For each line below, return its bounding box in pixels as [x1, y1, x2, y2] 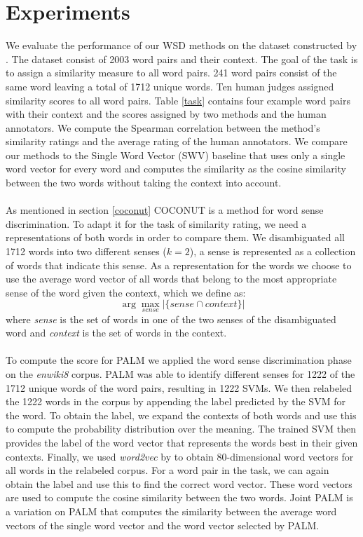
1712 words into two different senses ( [6, 244, 167, 259]
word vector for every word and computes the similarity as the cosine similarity [6, 161, 346, 176]
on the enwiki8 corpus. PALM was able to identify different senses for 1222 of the [6, 367, 355, 381]
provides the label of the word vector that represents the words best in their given [6, 435, 358, 449]
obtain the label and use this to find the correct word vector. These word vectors [6, 476, 352, 491]
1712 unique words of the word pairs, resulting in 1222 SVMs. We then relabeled [6, 380, 352, 395]
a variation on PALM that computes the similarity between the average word [6, 503, 337, 518]
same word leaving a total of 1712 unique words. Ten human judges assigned [6, 79, 334, 93]
